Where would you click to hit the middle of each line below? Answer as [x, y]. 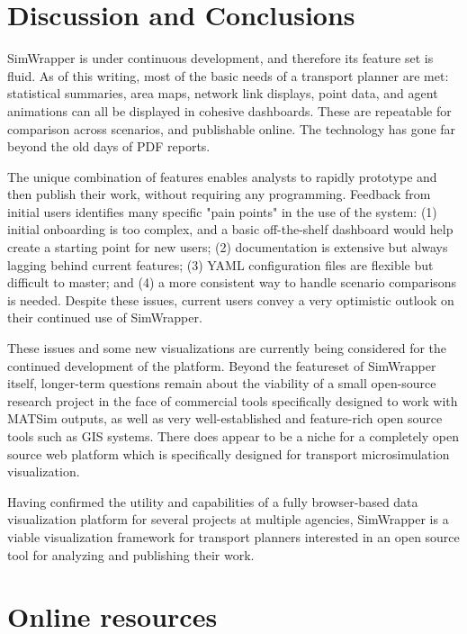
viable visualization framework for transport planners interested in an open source [233, 536]
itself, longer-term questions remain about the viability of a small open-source [222, 383]
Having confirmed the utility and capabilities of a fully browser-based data [213, 501]
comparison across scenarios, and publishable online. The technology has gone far [232, 128]
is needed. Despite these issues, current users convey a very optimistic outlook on [231, 299]
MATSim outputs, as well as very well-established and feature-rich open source [225, 418]
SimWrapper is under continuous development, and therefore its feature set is [220, 58]
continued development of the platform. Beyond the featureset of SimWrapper [222, 365]
